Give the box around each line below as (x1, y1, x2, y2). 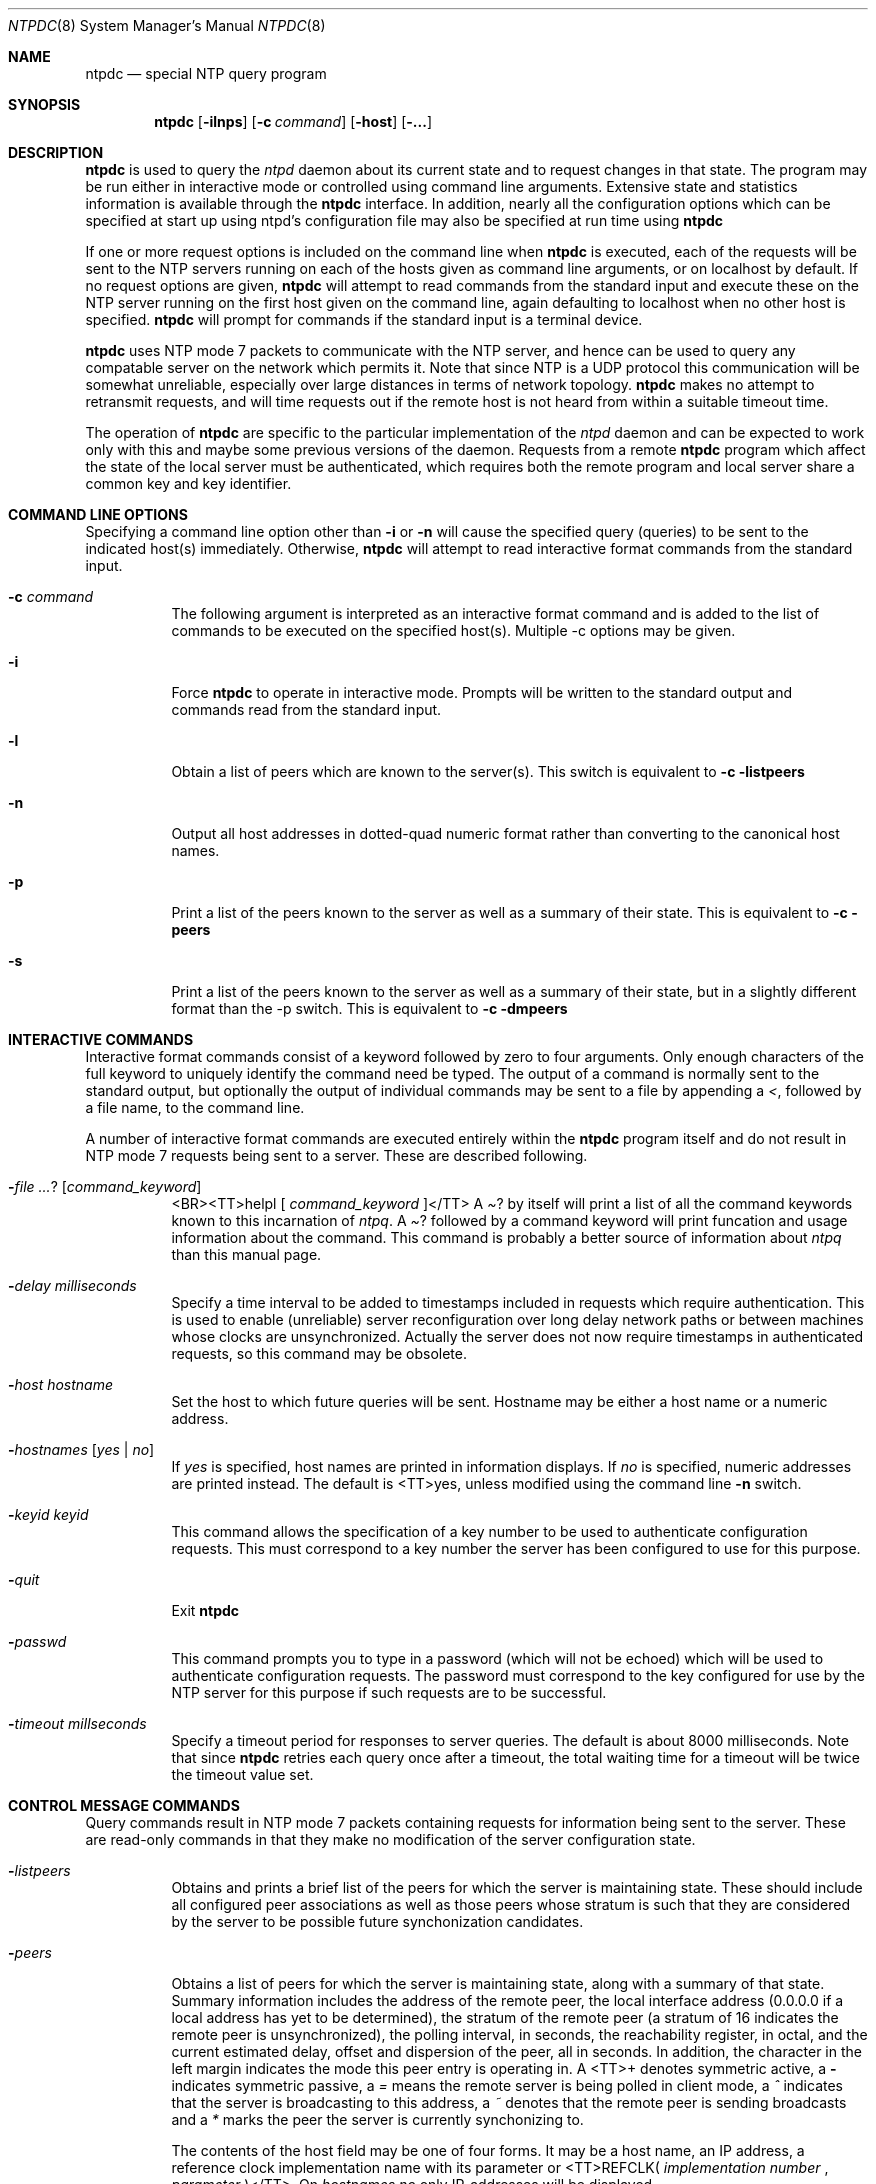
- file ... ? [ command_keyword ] (8, 1178, 202, 1195)
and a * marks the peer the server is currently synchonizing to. (171, 2111, 584, 2128)
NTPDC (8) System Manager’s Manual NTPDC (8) (8, 17, 326, 34)
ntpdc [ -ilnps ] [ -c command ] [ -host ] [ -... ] (154, 113, 432, 130)
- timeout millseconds (8, 1715, 147, 1732)
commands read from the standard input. (171, 701, 442, 718)
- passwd (8, 1633, 67, 1650)
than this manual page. (171, 1246, 322, 1263)
